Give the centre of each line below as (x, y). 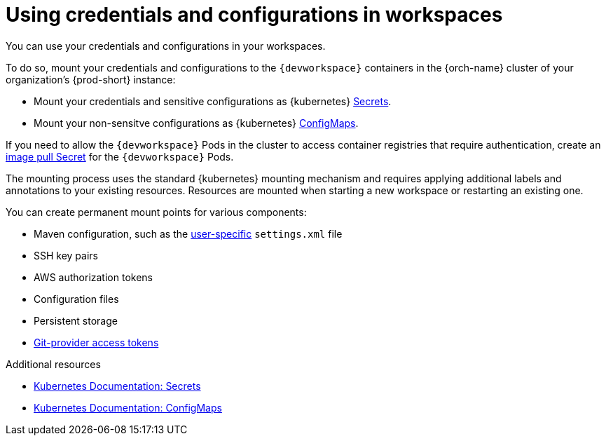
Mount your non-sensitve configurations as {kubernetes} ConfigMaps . (196, 123)
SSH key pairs (66, 255)
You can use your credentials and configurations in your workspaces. (166, 46)
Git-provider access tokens (96, 342)
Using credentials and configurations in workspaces (254, 15)
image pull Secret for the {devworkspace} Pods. (120, 156)
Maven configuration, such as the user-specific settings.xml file (188, 233)
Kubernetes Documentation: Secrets (117, 386)
